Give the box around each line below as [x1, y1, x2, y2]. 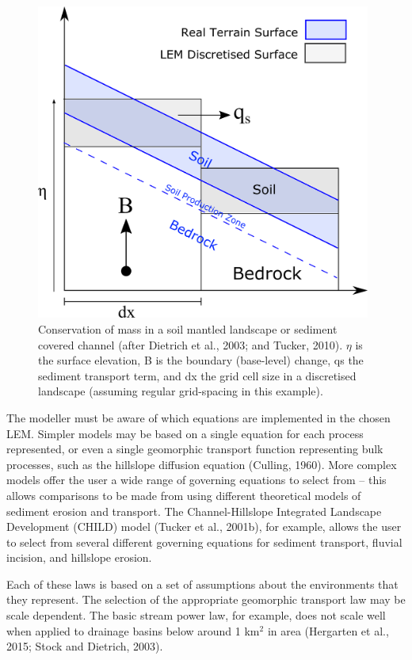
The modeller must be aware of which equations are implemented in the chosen [6, 409, 391, 425]
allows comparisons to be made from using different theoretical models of [6, 486, 361, 503]
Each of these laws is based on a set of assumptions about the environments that [6, 575, 399, 592]
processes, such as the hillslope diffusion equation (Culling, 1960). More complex [6, 456, 397, 472]
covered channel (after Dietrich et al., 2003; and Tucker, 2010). [38, 336, 343, 353]
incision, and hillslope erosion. [6, 549, 152, 566]
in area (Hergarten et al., [267, 622, 389, 639]
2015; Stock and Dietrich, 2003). [6, 638, 163, 654]
